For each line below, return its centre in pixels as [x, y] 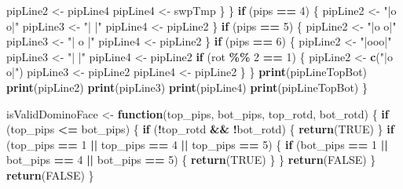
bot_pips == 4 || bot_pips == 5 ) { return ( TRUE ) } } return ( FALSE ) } [191, 160]
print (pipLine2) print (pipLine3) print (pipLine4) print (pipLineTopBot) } [187, 87]
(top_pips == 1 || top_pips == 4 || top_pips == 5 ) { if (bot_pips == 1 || [197, 144]
